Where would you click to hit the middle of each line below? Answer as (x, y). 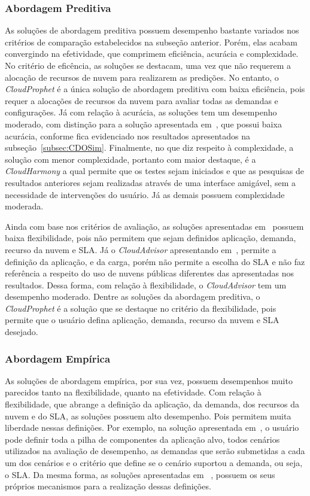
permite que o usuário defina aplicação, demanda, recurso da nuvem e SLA (142, 320)
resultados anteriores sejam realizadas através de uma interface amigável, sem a (151, 182)
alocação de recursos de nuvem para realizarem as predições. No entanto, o (142, 77)
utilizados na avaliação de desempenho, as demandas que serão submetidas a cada (155, 451)
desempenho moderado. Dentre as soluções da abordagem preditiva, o (133, 296)
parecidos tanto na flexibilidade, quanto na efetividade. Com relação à (133, 392)
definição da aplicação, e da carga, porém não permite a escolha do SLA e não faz (155, 261)
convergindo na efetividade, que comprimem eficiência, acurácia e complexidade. (152, 54)
